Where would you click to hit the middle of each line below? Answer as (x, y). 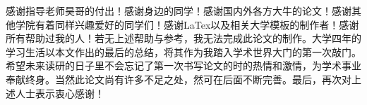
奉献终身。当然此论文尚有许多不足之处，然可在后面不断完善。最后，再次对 (179, 79)
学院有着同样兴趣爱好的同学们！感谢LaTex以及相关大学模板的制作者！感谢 (187, 24)
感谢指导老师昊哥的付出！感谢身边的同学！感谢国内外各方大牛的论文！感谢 (179, 10)
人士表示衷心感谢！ (60, 93)
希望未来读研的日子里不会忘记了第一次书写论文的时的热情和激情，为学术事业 (183, 65)
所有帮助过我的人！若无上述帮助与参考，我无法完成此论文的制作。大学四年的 (183, 38)
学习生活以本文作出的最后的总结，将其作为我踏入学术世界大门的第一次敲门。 (183, 51)
